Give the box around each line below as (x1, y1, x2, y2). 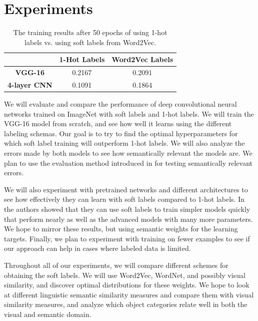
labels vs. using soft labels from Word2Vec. (24, 37, 156, 47)
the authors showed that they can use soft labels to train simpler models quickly (4, 204, 250, 214)
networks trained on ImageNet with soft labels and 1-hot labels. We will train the (4, 108, 254, 119)
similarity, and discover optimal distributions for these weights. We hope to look (4, 279, 249, 290)
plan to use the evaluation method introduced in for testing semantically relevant (4, 157, 252, 168)
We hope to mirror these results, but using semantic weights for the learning (4, 223, 238, 234)
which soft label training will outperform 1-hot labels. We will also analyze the (4, 138, 245, 148)
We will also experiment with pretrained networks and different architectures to (4, 184, 248, 194)
